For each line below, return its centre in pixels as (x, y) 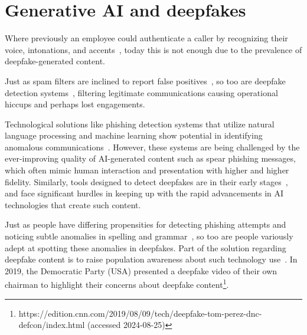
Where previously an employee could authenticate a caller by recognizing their (146, 38)
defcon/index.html (52, 325)
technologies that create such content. (73, 204)
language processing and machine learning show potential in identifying (134, 135)
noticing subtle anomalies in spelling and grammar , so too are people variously (149, 236)
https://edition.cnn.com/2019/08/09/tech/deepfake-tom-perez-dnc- (140, 313)
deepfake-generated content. (55, 61)
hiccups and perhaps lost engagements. (75, 104)
